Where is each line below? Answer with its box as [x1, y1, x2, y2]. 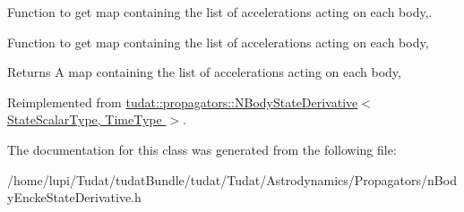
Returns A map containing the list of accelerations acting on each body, [7, 63, 401, 81]
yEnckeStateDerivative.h [7, 188, 142, 207]
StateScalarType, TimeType [7, 110, 162, 129]
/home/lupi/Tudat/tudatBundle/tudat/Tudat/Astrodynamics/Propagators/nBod [7, 170, 457, 189]
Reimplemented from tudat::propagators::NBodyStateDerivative [7, 92, 358, 111]
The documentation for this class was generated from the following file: [7, 140, 397, 158]
